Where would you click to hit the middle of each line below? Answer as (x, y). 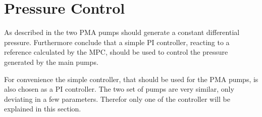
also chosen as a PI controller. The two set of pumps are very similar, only (119, 89)
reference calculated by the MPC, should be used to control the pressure (116, 52)
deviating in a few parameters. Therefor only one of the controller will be (117, 99)
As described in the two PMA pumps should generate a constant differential (122, 32)
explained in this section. (43, 109)
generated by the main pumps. (51, 62)
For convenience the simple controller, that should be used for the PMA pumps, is (131, 79)
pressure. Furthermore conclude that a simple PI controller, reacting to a (117, 42)
